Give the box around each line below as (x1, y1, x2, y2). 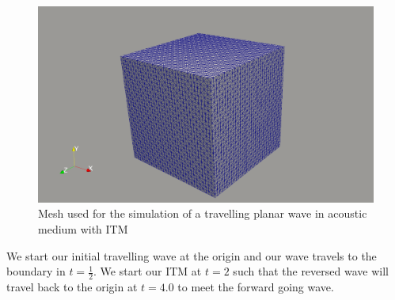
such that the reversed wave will (233, 263, 389, 279)
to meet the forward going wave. (177, 279, 334, 295)
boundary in (6, 263, 66, 279)
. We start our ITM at (93, 263, 202, 279)
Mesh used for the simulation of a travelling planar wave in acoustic (38, 205, 367, 222)
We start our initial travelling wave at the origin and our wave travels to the (6, 247, 377, 264)
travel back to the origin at (6, 279, 138, 295)
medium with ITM (38, 221, 128, 237)
